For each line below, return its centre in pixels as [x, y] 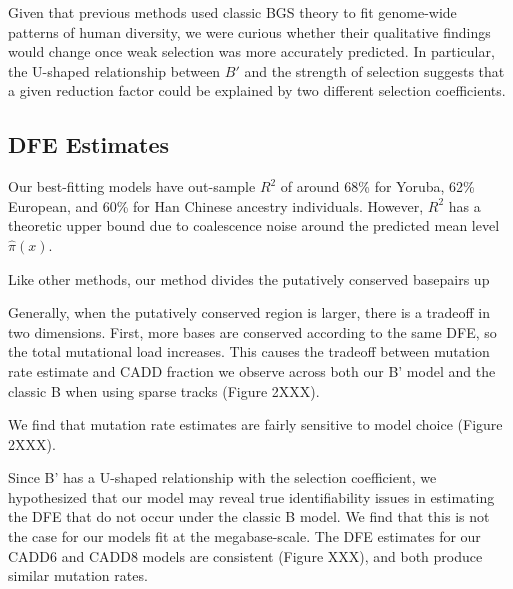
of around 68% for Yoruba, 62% [377, 186]
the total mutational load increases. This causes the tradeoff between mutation [249, 351]
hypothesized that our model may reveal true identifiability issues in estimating [251, 496]
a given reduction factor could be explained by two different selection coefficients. [257, 90]
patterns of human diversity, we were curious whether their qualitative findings [249, 31]
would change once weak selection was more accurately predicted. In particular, [251, 51]
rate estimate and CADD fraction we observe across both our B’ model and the [252, 370]
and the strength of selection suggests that [374, 70]
